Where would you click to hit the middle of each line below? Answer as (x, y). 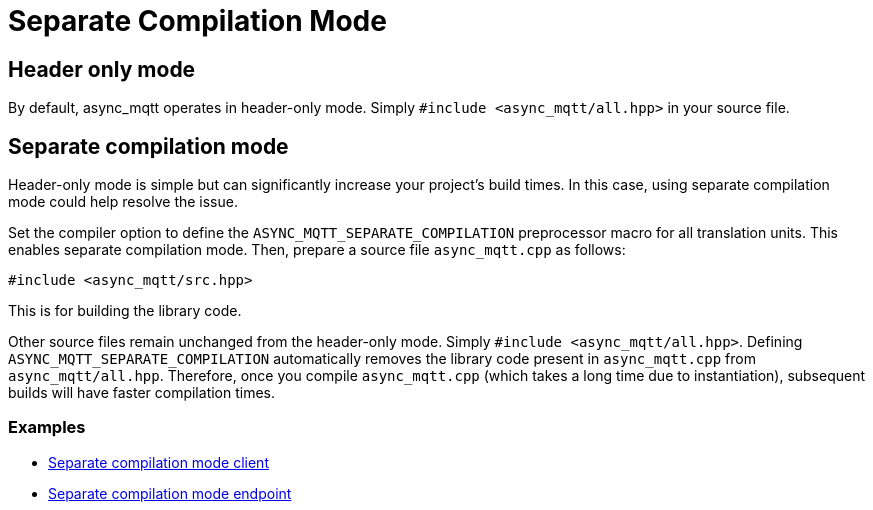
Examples (47, 427)
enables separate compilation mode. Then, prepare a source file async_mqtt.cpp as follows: (317, 250)
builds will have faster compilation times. (142, 393)
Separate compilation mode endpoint (170, 493)
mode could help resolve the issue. (123, 202)
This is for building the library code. (125, 311)
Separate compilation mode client (158, 462)
